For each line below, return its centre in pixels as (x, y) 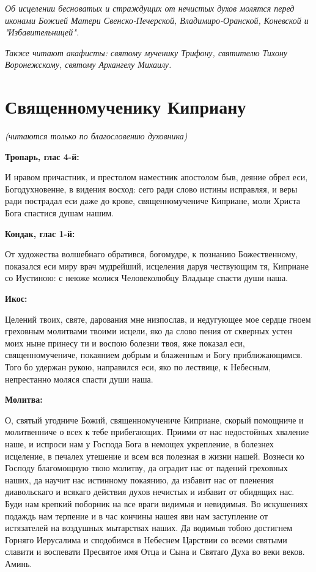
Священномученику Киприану (126, 107)
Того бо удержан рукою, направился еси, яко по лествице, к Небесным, (138, 367)
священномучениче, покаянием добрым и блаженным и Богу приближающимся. (154, 355)
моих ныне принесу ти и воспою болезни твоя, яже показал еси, (125, 343)
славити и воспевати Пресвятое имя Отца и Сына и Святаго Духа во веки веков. (155, 552)
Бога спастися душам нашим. (60, 213)
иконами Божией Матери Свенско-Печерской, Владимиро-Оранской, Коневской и (157, 20)
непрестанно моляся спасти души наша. (79, 379)
